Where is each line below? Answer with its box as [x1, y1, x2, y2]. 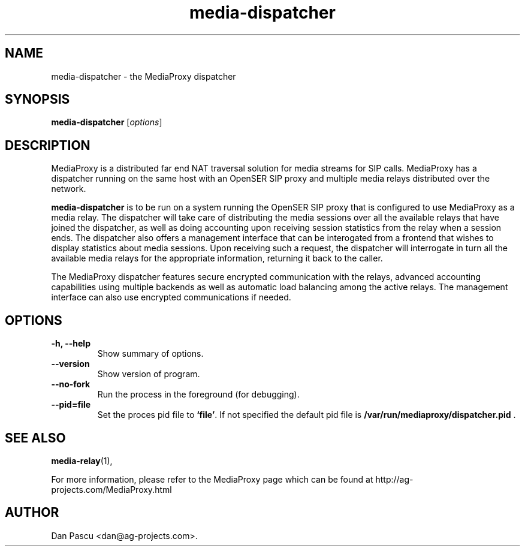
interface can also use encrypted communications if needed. [51, 292, 291, 303]
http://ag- [375, 474, 414, 484]
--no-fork [51, 379, 90, 390]
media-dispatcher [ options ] [51, 117, 162, 128]
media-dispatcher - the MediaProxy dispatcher [51, 71, 236, 82]
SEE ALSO [5, 430, 66, 445]
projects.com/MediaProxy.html [51, 484, 172, 495]
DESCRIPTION [5, 137, 90, 153]
